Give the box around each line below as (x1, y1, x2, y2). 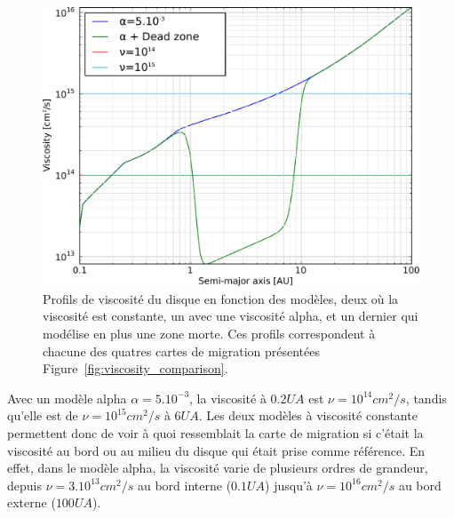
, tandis (405, 388, 447, 407)
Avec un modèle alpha (7, 388, 127, 407)
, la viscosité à (189, 388, 267, 407)
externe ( (7, 493, 56, 512)
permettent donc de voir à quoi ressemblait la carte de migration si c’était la (7, 424, 424, 442)
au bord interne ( (137, 475, 232, 494)
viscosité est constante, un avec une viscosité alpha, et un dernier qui (43, 307, 418, 325)
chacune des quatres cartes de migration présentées (43, 341, 320, 360)
